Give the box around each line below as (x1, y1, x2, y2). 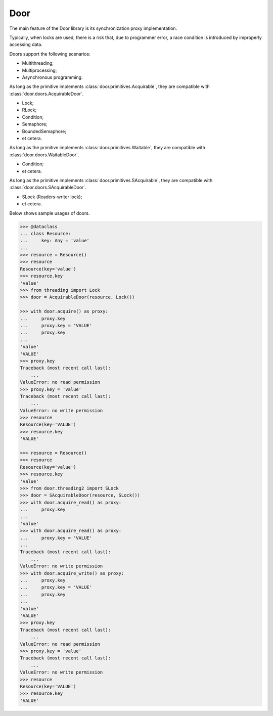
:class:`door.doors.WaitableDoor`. (9, 152, 79, 158)
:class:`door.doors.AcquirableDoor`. (9, 91, 84, 97)
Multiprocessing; (22, 67, 57, 73)
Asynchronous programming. (22, 74, 83, 80)
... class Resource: (20, 231, 71, 236)
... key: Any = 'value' (20, 238, 89, 244)
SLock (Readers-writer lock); (22, 194, 82, 200)
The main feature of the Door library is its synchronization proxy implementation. (9, 25, 177, 31)
